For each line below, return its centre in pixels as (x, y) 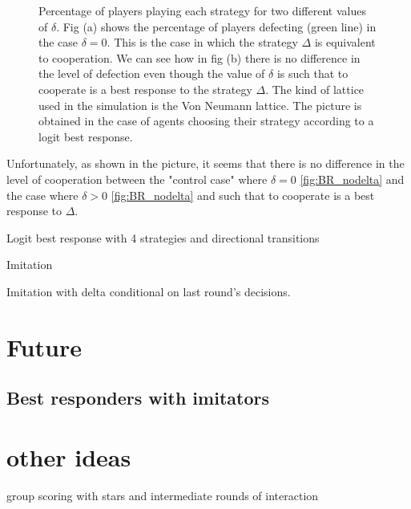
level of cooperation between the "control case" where (137, 179)
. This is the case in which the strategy (202, 42)
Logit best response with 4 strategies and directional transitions (163, 237)
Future (44, 346)
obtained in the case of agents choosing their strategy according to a (206, 121)
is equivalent (345, 42)
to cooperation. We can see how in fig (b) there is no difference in (199, 57)
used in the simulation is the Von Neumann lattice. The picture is (200, 105)
